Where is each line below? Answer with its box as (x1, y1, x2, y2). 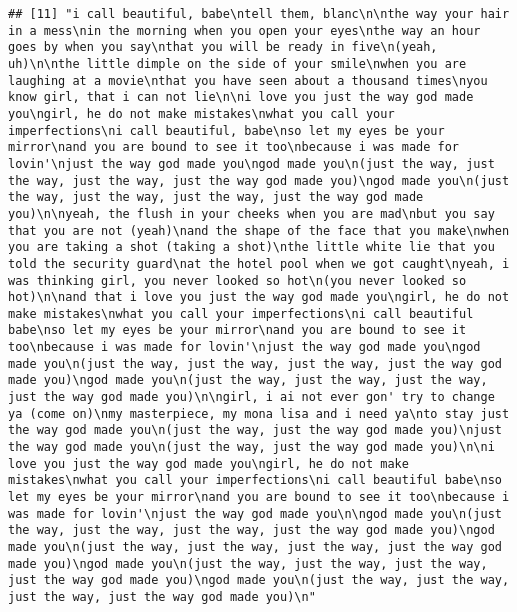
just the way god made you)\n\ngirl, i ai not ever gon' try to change (8, 390, 495, 405)
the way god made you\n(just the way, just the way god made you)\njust (8, 423, 502, 438)
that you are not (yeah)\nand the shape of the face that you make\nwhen (8, 223, 510, 238)
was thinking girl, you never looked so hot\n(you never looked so (8, 273, 467, 288)
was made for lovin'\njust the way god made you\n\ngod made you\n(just (8, 506, 502, 521)
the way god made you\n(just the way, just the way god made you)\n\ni (8, 440, 495, 455)
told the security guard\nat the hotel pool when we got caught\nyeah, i (8, 256, 510, 271)
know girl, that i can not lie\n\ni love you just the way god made (8, 90, 474, 105)
